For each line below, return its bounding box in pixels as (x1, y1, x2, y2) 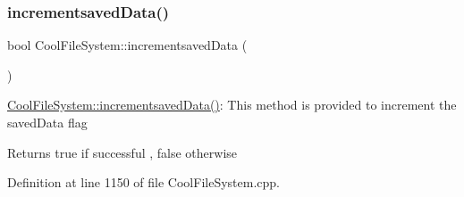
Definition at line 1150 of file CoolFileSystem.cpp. (7, 173, 280, 192)
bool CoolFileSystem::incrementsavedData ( (7, 36, 248, 54)
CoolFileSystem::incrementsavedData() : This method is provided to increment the (7, 95, 457, 114)
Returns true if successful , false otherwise (7, 143, 238, 161)
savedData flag (7, 113, 88, 131)
